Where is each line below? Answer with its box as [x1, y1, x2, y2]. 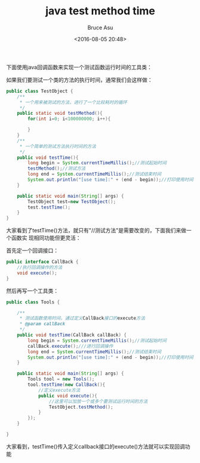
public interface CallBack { [6, 259, 79, 265]
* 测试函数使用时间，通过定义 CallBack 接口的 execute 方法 [19, 315, 145, 321]
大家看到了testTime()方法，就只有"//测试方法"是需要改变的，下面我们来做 [6, 227, 187, 234]
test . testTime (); [27, 204, 70, 210]
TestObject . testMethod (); [48, 404, 113, 410]
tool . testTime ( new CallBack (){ [27, 382, 106, 388]
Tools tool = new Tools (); [27, 376, 95, 382]
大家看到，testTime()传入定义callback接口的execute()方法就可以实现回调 [6, 443, 185, 450]
